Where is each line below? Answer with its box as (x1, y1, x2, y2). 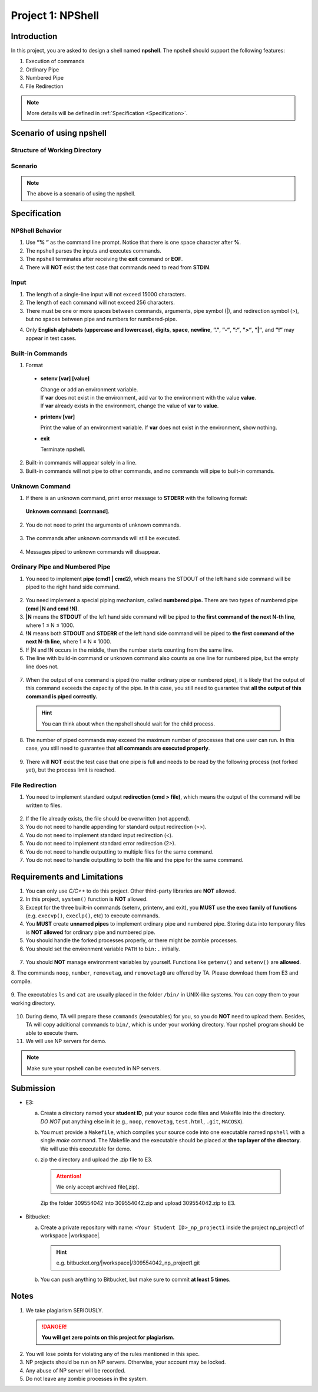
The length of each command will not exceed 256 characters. (25, 299, 175, 306)
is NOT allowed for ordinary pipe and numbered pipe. (25, 929, 155, 936)
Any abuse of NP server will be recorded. (25, 1367, 126, 1374)
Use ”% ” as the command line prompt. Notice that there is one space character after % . (25, 239, 241, 246)
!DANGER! (41, 1323, 67, 1330)
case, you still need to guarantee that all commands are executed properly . (25, 744, 210, 752)
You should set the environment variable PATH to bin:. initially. (25, 945, 180, 952)
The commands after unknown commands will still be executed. (25, 535, 181, 542)
